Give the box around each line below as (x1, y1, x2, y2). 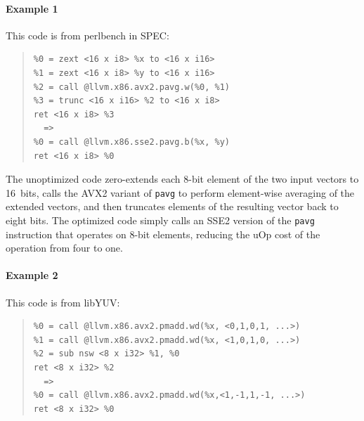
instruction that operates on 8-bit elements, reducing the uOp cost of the (6, 226, 320, 241)
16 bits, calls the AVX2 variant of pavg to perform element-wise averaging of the (6, 185, 355, 200)
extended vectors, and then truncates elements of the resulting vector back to (6, 199, 339, 214)
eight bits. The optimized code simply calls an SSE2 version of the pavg (6, 212, 315, 227)
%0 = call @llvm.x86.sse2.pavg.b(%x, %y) (33, 136, 230, 147)
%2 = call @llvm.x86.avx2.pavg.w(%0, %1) (33, 82, 230, 92)
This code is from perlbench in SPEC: (6, 27, 169, 42)
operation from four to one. (6, 240, 123, 255)
